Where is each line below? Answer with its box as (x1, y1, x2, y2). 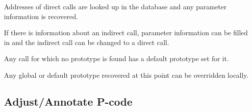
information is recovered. (4, 11, 78, 21)
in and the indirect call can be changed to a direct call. (4, 37, 169, 47)
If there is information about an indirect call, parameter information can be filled (4, 27, 248, 38)
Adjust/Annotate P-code (4, 93, 133, 109)
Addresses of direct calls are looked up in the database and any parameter (4, 1, 227, 11)
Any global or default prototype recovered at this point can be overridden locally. (4, 69, 249, 80)
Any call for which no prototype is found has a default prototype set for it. (4, 53, 229, 64)
